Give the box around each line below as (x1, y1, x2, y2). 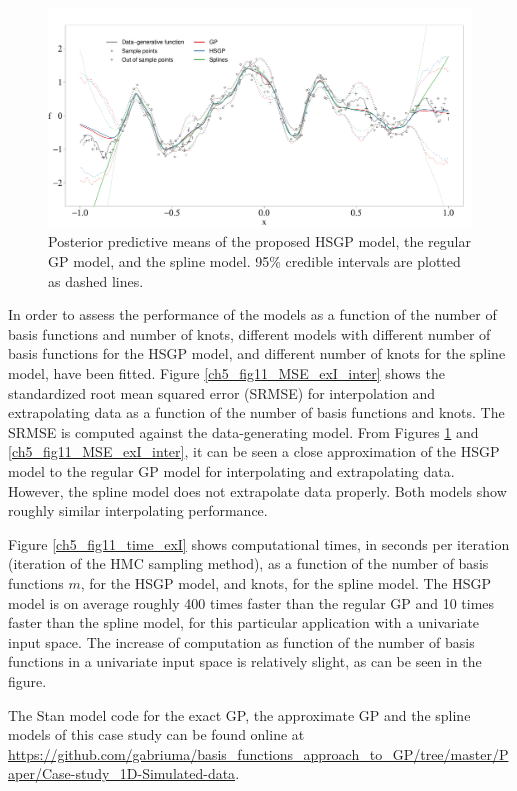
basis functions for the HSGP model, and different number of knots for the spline (8, 343, 506, 364)
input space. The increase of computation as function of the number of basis (8, 631, 475, 652)
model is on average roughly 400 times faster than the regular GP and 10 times (8, 592, 495, 613)
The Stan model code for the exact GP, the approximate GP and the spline (8, 704, 471, 725)
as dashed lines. (48, 270, 144, 291)
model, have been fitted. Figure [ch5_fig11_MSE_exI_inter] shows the (8, 363, 445, 384)
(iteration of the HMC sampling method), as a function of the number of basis (8, 553, 489, 574)
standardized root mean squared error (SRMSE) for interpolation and (8, 382, 436, 403)
